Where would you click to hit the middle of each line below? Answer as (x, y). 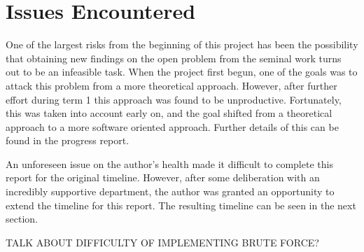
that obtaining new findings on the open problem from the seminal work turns (174, 58)
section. (22, 219)
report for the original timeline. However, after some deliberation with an (163, 177)
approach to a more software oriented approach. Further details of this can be (172, 126)
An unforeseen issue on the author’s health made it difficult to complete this (169, 163)
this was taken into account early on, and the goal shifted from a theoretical (169, 113)
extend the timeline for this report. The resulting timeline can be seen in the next (181, 205)
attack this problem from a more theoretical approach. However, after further (171, 85)
